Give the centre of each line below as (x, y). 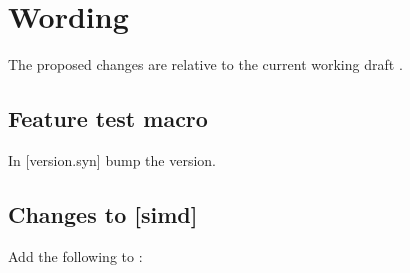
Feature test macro (108, 118)
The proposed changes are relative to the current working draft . (205, 64)
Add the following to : (75, 255)
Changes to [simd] (103, 213)
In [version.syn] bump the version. (112, 159)
